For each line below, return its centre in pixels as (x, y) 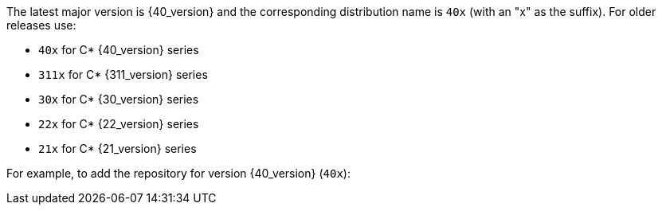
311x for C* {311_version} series (123, 74)
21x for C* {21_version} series (118, 148)
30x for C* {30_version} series (119, 99)
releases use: (41, 25)
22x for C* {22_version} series (119, 124)
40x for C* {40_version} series (119, 50)
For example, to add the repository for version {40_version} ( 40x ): (178, 173)
